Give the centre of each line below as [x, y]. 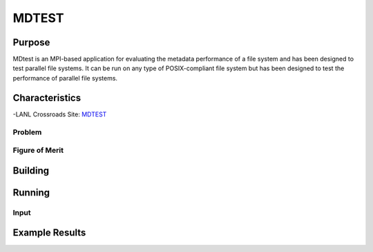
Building [31, 170]
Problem [27, 132]
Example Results [49, 233]
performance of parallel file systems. [65, 78]
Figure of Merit [38, 150]
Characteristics [47, 97]
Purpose [31, 42]
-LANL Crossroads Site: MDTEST [60, 114]
